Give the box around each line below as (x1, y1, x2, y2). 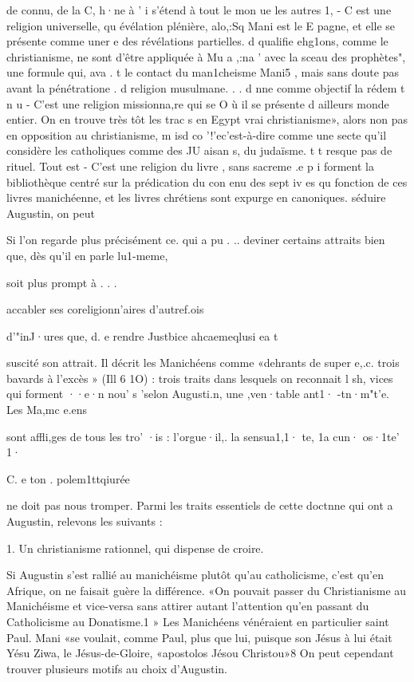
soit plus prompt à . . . (6, 274, 117, 290)
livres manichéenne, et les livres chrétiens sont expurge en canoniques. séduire (6, 189, 386, 206)
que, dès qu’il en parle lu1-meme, (6, 246, 168, 263)
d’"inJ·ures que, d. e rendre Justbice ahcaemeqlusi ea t (6, 327, 278, 344)
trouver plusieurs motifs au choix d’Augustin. (6, 660, 227, 676)
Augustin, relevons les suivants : (6, 513, 163, 530)
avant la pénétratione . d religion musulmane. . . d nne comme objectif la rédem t (6, 79, 405, 96)
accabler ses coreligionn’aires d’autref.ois (6, 301, 204, 317)
